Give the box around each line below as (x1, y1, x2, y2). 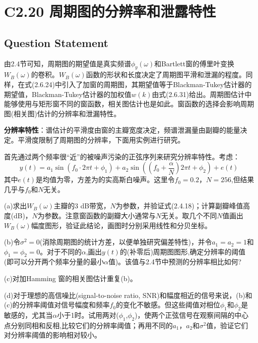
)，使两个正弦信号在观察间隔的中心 (134, 310, 249, 320)
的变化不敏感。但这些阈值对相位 (116, 299, 220, 310)
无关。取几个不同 (161, 210, 217, 220)
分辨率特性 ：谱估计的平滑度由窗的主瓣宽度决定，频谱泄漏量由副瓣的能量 (4, 125, 240, 135)
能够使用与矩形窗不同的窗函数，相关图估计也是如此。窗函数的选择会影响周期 (4, 98, 254, 109)
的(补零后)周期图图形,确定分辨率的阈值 (120, 246, 246, 256)
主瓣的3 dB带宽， (54, 200, 110, 211)
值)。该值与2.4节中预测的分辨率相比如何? (108, 256, 242, 267)
